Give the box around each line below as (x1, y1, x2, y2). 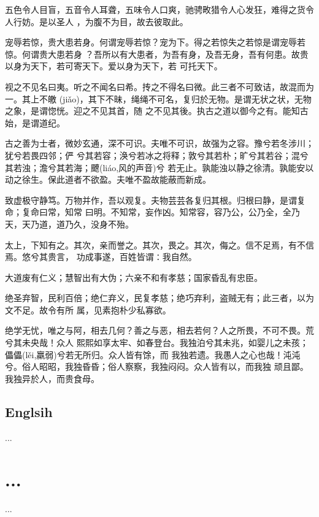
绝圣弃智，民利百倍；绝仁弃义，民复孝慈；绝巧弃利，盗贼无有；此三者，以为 (5, 291, 314, 304)
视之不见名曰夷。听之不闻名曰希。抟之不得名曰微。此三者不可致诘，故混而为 (5, 80, 314, 93)
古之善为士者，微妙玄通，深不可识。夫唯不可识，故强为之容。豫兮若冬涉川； (5, 137, 314, 150)
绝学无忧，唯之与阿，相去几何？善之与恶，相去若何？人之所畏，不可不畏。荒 (5, 324, 314, 337)
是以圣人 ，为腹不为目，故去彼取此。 (39, 15, 188, 28)
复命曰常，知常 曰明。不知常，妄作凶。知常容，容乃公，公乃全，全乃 (21, 205, 300, 218)
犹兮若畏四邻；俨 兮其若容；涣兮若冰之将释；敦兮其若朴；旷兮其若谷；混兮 (5, 148, 309, 161)
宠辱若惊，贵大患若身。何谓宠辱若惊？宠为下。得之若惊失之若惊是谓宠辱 (5, 36, 297, 48)
